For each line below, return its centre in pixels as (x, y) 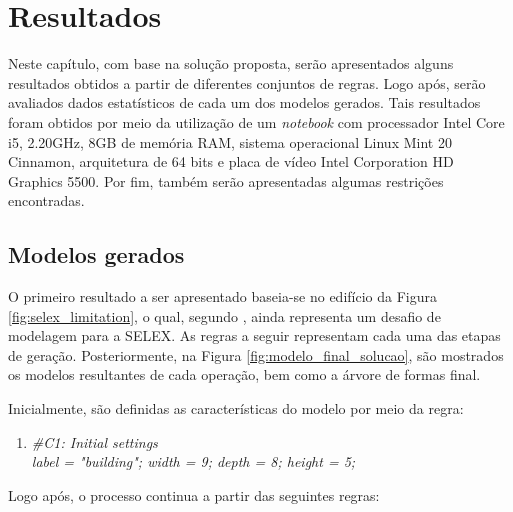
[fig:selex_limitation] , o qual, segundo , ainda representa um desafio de (224, 315)
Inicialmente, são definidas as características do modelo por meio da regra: (236, 408)
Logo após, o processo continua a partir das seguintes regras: (194, 494)
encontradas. (46, 200)
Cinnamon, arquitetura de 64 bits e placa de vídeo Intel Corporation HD (231, 161)
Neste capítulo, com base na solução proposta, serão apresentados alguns (231, 63)
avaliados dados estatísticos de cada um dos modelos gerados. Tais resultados (244, 102)
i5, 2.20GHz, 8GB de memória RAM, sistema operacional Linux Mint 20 (230, 141)
